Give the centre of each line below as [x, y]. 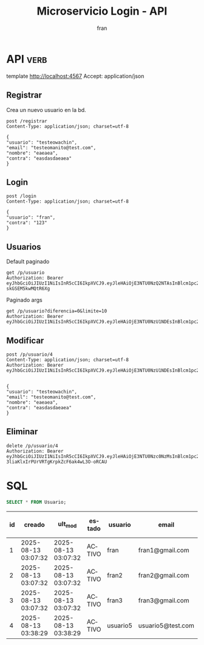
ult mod [67, 524]
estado [94, 524]
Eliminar [22, 432]
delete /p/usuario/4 [32, 446]
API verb [27, 59]
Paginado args [24, 300]
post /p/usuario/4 [29, 354]
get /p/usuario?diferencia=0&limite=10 [57, 311]
